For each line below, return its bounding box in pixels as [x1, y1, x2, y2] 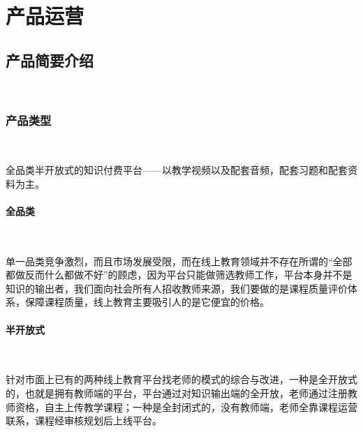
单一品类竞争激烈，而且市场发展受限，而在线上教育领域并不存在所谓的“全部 [6, 253, 353, 268]
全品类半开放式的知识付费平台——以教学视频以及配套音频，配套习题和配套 [6, 162, 348, 177]
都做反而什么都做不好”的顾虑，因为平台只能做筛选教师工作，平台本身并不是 [6, 267, 353, 282]
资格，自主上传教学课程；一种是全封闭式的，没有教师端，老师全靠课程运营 [15, 399, 357, 414]
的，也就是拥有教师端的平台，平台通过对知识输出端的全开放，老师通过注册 [6, 385, 348, 400]
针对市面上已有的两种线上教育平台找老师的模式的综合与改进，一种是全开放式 [6, 372, 357, 387]
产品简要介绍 [6, 49, 94, 70]
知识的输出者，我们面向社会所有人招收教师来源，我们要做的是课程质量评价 [6, 281, 348, 295]
